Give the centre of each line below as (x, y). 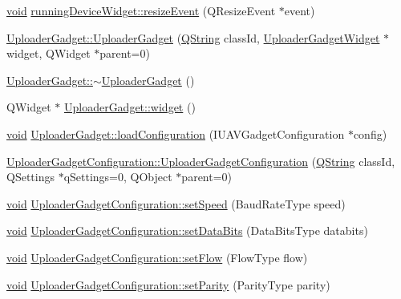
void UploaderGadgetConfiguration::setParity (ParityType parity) (168, 284)
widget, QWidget (49, 53)
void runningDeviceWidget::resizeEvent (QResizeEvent (141, 10)
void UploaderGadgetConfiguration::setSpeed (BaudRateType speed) (176, 203)
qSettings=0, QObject (118, 177)
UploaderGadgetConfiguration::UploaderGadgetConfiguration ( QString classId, (201, 161)
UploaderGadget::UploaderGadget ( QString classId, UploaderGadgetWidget (193, 37)
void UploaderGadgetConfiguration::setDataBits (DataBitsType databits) (187, 230)
